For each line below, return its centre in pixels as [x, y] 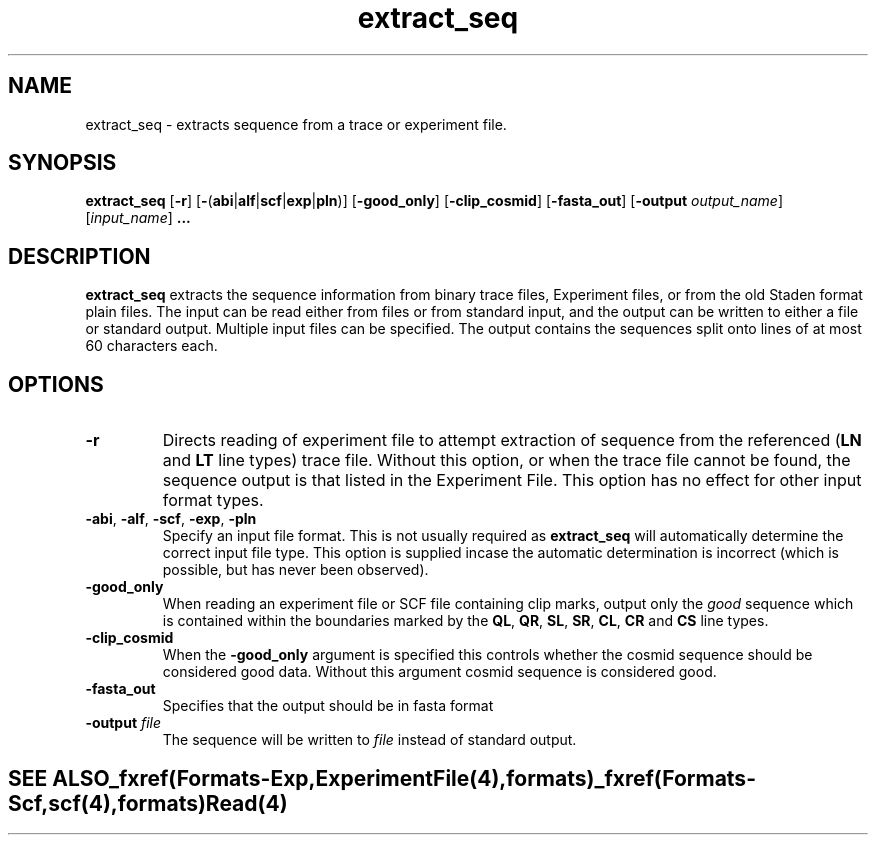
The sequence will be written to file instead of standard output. [369, 740]
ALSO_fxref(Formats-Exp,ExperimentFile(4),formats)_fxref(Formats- [404, 778]
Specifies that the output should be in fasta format [328, 706]
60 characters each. [151, 346]
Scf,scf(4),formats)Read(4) [148, 803]
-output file [123, 723]
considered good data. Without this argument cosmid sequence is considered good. [439, 672]
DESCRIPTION [79, 256]
